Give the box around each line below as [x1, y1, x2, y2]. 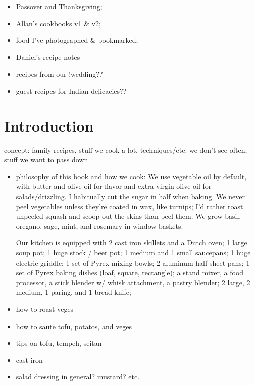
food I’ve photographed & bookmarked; [16, 35, 138, 45]
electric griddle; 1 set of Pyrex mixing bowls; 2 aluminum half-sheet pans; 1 [16, 257, 250, 268]
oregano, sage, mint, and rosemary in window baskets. [16, 220, 183, 231]
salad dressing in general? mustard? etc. [16, 371, 140, 382]
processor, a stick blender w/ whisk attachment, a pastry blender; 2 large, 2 [16, 277, 250, 287]
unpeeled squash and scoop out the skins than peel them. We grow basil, [16, 211, 241, 221]
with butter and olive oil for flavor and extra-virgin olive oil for [16, 181, 212, 191]
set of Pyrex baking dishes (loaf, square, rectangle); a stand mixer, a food [16, 267, 244, 278]
